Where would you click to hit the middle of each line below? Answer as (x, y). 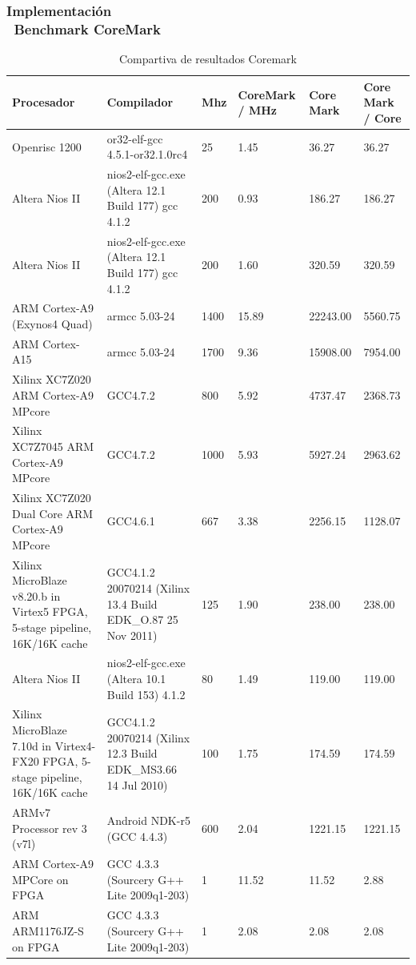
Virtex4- (75, 745)
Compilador (140, 102)
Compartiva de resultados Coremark (208, 59)
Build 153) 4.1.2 (146, 694)
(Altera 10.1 (136, 679)
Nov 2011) (132, 635)
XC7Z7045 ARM (53, 446)
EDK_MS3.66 (142, 769)
